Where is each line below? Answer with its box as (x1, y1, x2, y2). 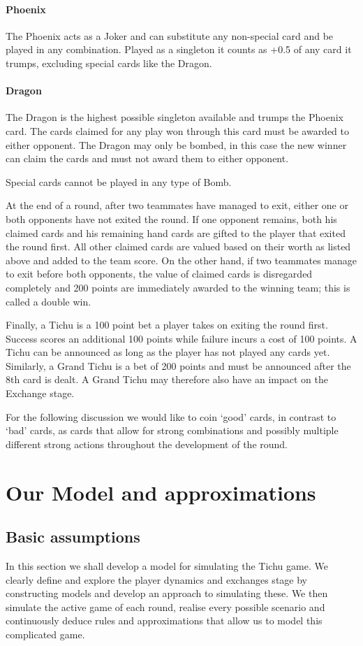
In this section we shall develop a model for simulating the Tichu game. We (6, 559, 328, 573)
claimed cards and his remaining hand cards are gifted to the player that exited (6, 225, 346, 240)
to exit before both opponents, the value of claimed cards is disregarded (6, 266, 313, 281)
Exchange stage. (6, 386, 75, 401)
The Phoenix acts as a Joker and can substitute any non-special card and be (6, 28, 334, 43)
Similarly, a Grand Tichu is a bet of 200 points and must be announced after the (6, 358, 351, 373)
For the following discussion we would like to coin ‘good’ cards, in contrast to (6, 409, 336, 424)
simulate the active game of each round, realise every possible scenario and (6, 599, 325, 614)
